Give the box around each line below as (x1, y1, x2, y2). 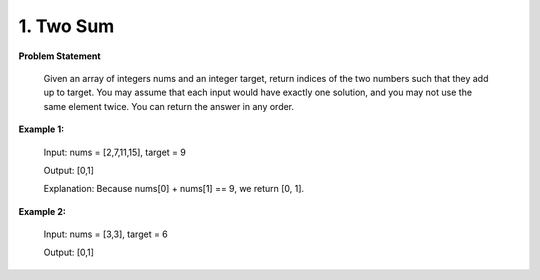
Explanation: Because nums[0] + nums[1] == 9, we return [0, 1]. (43, 183, 305, 195)
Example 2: (18, 205, 67, 217)
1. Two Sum (18, 15, 115, 37)
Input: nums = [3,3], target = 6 (43, 228, 169, 240)
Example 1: (18, 123, 65, 135)
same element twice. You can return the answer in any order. (43, 100, 295, 112)
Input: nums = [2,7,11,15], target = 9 (43, 146, 187, 158)
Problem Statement (18, 50, 101, 62)
